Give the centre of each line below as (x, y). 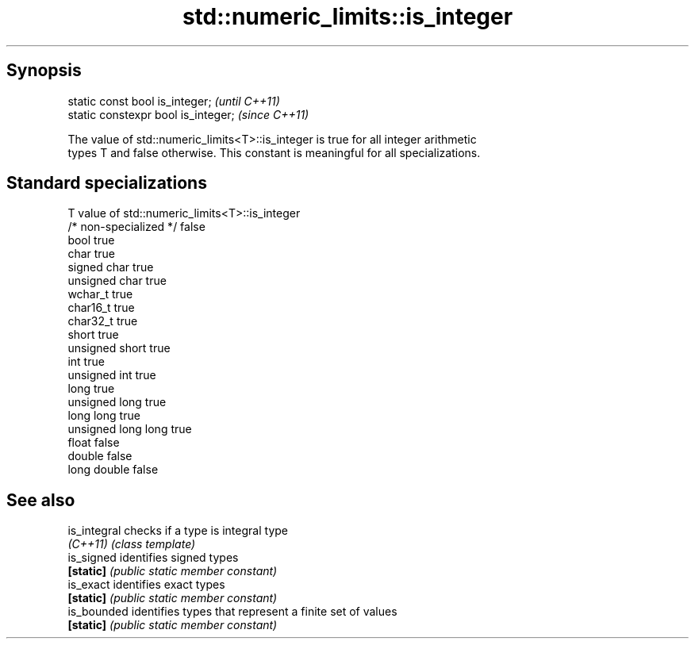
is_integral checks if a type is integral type (178, 531)
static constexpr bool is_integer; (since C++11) (188, 114)
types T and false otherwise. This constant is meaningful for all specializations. (274, 152)
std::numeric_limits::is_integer (347, 17)
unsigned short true (119, 348)
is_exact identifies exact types (146, 585)
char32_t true (103, 321)
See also (41, 500)
